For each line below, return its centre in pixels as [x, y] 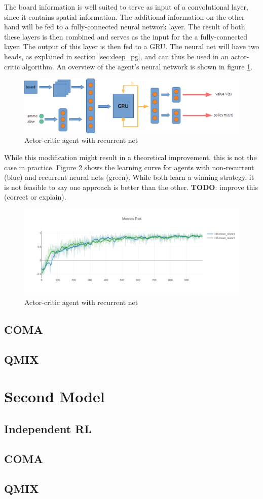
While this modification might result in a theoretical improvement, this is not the [130, 157]
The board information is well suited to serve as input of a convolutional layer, [126, 7]
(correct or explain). [35, 197]
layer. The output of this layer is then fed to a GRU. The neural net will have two [132, 46]
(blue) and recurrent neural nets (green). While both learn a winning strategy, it [129, 177]
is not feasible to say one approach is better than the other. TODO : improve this [131, 187]
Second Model [54, 396]
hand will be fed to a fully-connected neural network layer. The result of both [125, 27]
